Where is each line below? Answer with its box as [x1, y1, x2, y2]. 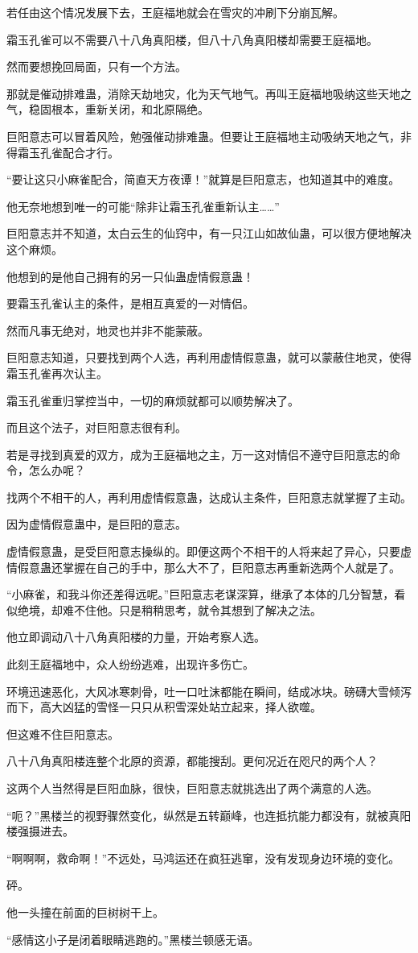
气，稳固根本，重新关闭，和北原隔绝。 [6, 101, 209, 118]
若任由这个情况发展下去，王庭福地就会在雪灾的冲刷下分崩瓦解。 [6, 4, 344, 20]
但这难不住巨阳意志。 [6, 725, 119, 742]
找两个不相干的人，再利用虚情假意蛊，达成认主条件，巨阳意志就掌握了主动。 [6, 488, 412, 505]
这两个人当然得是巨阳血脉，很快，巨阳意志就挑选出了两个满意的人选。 [6, 780, 378, 796]
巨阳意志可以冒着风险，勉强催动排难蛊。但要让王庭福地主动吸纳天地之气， [6, 127, 400, 144]
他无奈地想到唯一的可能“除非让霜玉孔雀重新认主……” [6, 197, 280, 214]
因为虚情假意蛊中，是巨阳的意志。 [6, 516, 186, 532]
